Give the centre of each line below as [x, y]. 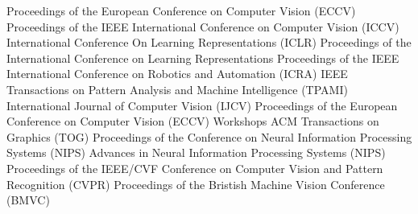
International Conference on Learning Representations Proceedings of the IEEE [203, 58]
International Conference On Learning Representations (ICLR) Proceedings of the [209, 42]
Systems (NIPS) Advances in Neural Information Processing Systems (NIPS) [196, 152]
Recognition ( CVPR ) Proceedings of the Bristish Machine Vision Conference [196, 184]
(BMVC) [28, 200]
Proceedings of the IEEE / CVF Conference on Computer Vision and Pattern [195, 168]
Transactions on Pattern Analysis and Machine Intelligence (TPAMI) [177, 89]
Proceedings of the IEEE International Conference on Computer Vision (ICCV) [203, 26]
